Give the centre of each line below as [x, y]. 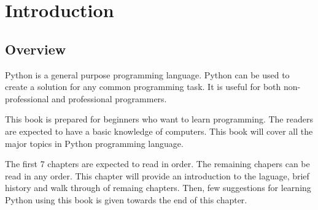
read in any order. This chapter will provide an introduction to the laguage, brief [157, 175]
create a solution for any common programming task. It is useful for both [143, 87]
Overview [36, 49]
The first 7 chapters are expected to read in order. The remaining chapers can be [157, 164]
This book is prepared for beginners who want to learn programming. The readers [159, 119]
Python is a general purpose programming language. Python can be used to [147, 74]
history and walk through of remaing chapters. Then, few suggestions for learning [158, 188]
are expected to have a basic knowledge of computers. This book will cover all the [159, 131]
